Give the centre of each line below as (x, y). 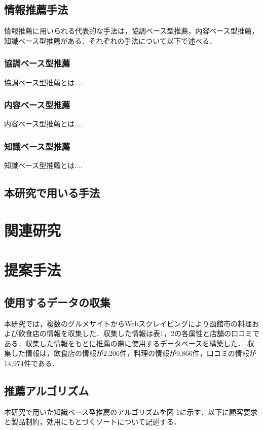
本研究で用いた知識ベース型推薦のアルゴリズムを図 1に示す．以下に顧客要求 (131, 411)
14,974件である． (32, 363)
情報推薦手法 (36, 9)
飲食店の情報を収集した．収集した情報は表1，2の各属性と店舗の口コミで (139, 333)
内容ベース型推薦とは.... (43, 124)
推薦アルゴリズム (47, 390)
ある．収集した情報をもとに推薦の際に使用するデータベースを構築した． (125, 343)
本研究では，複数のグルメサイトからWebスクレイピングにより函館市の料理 (128, 323)
